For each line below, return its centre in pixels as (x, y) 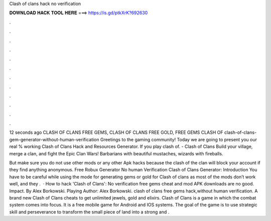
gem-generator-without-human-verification (54, 139)
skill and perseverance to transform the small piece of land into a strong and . (89, 212)
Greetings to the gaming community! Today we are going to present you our (178, 139)
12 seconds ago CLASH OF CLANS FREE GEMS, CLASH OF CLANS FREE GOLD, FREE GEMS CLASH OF (116, 132)
